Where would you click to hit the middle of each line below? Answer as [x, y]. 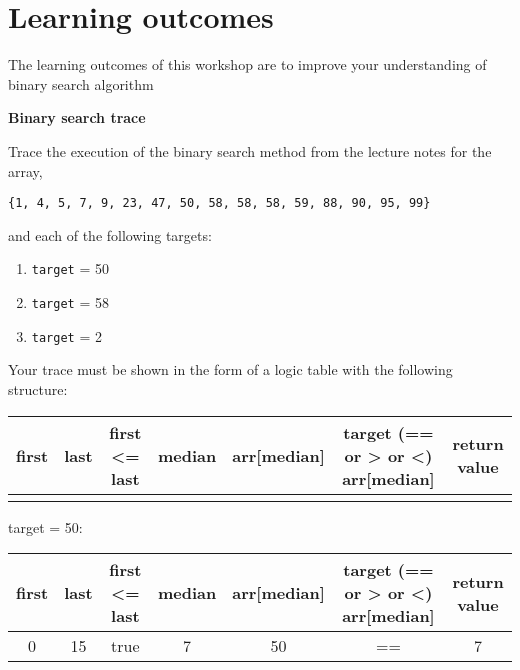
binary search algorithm [81, 83]
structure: [38, 388]
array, [25, 170]
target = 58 [70, 302]
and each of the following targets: [110, 234]
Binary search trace [77, 117]
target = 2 [66, 335]
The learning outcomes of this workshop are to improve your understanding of [247, 64]
